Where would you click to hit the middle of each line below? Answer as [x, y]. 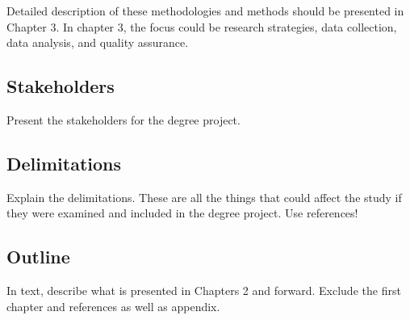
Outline [38, 257]
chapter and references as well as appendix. [113, 306]
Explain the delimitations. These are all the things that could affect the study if [204, 197]
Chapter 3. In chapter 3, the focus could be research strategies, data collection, [202, 26]
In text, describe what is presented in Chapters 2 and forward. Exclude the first [204, 291]
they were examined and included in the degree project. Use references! [182, 213]
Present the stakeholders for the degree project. [123, 119]
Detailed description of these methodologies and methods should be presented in [205, 11]
